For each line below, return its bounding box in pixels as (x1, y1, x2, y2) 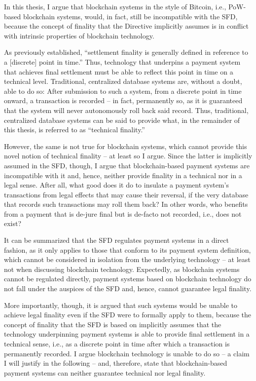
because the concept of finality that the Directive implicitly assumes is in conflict (4, 21, 249, 31)
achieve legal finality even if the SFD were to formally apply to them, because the (4, 309, 252, 320)
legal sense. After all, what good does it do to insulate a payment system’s (4, 180, 229, 190)
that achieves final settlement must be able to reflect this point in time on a (4, 66, 233, 76)
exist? (4, 218, 22, 229)
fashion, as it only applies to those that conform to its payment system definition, (4, 244, 251, 255)
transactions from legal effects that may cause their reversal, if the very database (4, 189, 249, 199)
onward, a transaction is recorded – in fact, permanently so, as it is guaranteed (4, 95, 243, 106)
